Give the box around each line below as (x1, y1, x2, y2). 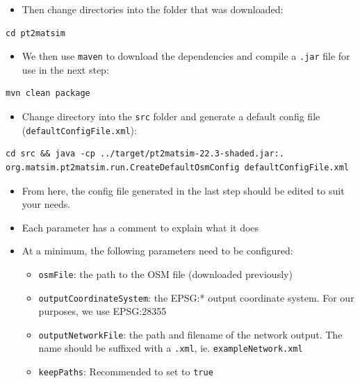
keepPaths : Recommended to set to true (38, 364, 213, 379)
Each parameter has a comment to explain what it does (22, 220, 259, 234)
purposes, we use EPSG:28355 (38, 304, 167, 318)
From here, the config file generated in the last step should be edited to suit (22, 183, 345, 197)
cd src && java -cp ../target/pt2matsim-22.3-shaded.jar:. (6, 149, 284, 159)
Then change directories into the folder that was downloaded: (22, 2, 284, 16)
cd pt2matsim (6, 28, 65, 38)
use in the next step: (22, 62, 109, 76)
